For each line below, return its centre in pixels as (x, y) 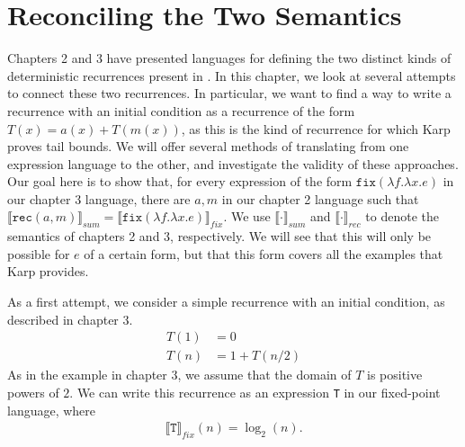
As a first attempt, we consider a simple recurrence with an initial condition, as (226, 302)
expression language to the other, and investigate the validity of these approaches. (233, 163)
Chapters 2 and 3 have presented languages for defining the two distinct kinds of (229, 58)
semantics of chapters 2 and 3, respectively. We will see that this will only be (219, 236)
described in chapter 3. (70, 319)
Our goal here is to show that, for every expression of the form (180, 181)
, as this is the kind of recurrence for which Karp (316, 128)
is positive (395, 375)
